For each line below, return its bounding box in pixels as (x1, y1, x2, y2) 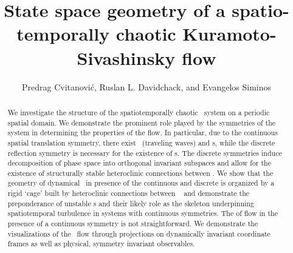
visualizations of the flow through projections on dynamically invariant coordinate (7, 228, 271, 238)
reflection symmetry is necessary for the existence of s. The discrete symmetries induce (7, 147, 282, 158)
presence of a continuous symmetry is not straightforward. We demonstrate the (7, 218, 258, 229)
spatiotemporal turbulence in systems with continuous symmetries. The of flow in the (7, 208, 278, 218)
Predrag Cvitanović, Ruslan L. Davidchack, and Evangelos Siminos (21, 80, 272, 93)
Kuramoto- (182, 21, 277, 46)
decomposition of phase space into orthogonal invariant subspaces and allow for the (7, 158, 271, 168)
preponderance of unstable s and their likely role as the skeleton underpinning (7, 198, 254, 208)
